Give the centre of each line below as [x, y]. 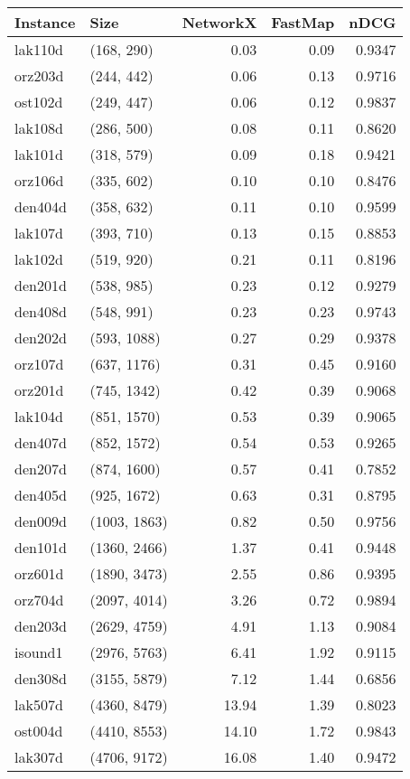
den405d [41, 495]
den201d [41, 285]
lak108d [39, 128]
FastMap [303, 22]
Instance [45, 22]
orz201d [39, 390]
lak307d [39, 757]
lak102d [39, 259]
